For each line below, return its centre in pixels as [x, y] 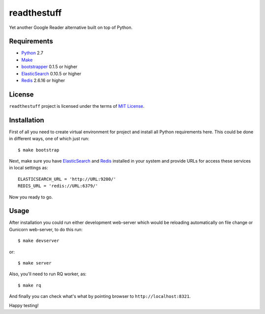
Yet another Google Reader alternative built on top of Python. [71, 27]
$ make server [35, 263]
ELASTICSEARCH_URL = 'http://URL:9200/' [67, 179]
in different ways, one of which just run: [49, 139]
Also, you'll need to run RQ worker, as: [48, 274]
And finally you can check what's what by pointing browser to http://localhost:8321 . [100, 296]
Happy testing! [24, 305]
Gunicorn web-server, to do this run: [46, 229]
